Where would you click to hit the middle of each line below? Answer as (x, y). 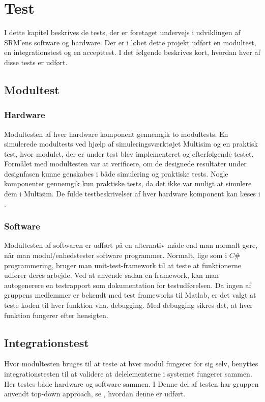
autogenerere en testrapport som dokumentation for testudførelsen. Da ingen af (128, 285)
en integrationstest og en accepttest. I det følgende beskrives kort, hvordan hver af (132, 52)
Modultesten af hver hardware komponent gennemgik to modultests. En (116, 134)
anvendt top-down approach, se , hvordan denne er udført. (95, 394)
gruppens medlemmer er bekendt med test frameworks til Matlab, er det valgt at (130, 295)
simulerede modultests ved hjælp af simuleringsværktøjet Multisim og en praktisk (131, 144)
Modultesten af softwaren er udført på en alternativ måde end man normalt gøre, (131, 245)
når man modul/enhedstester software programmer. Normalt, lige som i (116, 255)
